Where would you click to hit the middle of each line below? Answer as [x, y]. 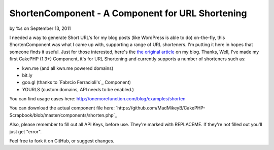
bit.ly [27, 75]
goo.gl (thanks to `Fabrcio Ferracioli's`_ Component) [77, 82]
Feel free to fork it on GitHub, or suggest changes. [62, 141]
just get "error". [25, 131]
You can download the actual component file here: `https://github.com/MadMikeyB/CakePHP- [107, 108]
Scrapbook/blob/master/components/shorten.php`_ [63, 115]
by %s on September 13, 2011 [40, 28]
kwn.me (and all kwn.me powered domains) [68, 68]
